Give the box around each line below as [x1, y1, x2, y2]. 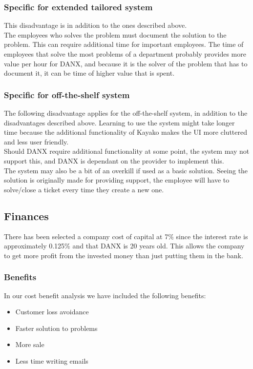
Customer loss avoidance [15, 307, 89, 317]
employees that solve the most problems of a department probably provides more [4, 49, 246, 59]
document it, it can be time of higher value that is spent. [4, 68, 175, 78]
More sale [15, 339, 44, 349]
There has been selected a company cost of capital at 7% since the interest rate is [4, 231, 248, 241]
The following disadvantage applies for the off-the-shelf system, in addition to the [4, 108, 248, 118]
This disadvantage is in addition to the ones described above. [4, 20, 187, 30]
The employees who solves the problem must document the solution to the [4, 29, 227, 40]
